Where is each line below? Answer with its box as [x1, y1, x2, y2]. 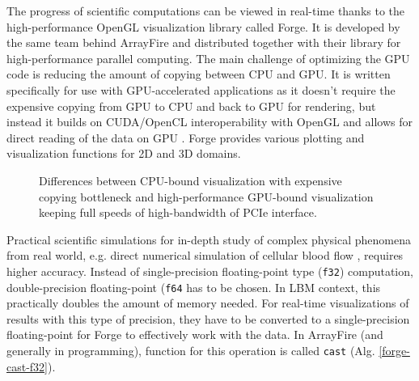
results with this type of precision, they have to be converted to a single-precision [6, 310, 410, 327]
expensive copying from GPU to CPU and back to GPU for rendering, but [6, 97, 376, 114]
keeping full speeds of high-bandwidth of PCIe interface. [39, 204, 317, 221]
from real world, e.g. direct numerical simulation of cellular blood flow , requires [6, 247, 404, 264]
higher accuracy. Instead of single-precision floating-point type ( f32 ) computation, [6, 262, 413, 279]
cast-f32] [6, 358, 49, 375]
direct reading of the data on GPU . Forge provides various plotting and [6, 129, 365, 146]
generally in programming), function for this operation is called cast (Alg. [6, 342, 375, 358]
